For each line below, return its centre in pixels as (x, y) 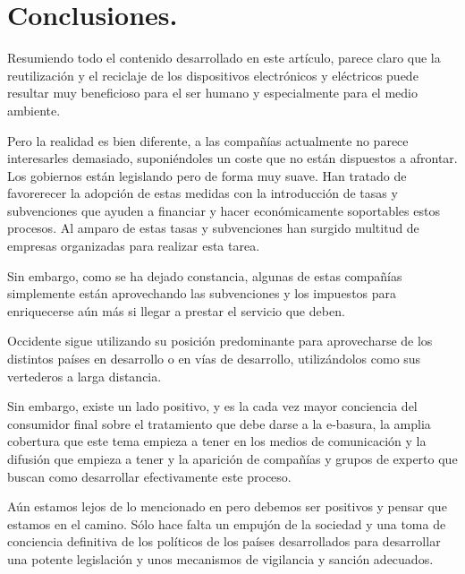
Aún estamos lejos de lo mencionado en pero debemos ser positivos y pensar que (227, 506)
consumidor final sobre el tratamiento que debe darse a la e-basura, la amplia (219, 423)
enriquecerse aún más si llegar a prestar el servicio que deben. (176, 310)
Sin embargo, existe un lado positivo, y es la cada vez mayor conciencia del (212, 406)
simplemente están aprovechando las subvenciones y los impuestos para (202, 293)
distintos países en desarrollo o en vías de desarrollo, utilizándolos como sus (214, 359)
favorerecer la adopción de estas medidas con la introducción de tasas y (203, 193)
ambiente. (34, 110)
